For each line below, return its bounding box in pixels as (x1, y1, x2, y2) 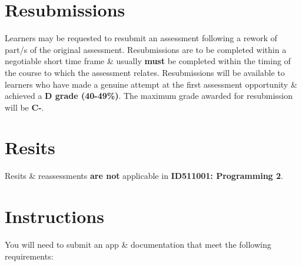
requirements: (5, 250, 54, 262)
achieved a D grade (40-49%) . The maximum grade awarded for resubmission (5, 89, 293, 102)
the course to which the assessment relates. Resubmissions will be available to (5, 66, 285, 78)
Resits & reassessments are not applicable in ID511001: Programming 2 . (5, 169, 283, 182)
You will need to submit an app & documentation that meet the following (5, 238, 271, 251)
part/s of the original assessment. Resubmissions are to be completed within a (5, 43, 287, 55)
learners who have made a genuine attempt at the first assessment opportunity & (5, 78, 297, 90)
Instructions (5, 204, 104, 228)
